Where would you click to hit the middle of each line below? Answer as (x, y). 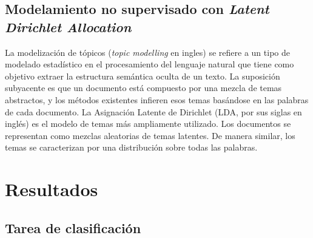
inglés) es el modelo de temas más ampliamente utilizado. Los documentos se (148, 124)
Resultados (52, 189)
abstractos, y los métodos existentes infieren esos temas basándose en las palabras (157, 99)
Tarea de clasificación (73, 227)
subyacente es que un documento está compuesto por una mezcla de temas (143, 88)
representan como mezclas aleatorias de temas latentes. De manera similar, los (150, 135)
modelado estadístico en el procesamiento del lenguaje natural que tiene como (150, 64)
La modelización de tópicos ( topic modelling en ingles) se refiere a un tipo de (147, 52)
